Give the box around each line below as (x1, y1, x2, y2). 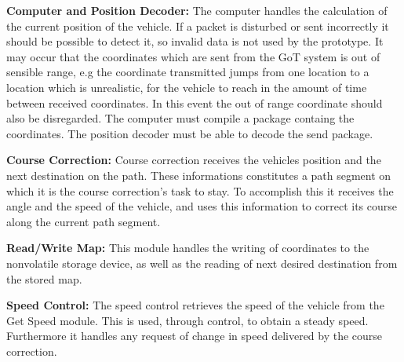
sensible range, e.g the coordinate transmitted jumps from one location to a (6, 64, 369, 80)
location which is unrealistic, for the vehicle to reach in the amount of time (6, 79, 367, 95)
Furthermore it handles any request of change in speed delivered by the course (6, 327, 383, 344)
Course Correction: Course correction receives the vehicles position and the (6, 152, 381, 168)
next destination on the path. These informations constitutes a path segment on (6, 166, 391, 183)
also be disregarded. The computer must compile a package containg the (6, 110, 355, 126)
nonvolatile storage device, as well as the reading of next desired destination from (6, 254, 398, 271)
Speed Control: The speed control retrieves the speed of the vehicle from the (6, 297, 384, 313)
